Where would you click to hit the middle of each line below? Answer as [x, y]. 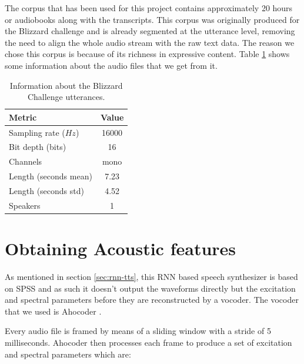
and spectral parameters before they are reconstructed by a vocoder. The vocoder [152, 300]
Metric [23, 117]
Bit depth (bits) [38, 147]
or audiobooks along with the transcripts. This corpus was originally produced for [152, 19]
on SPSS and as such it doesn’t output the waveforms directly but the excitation [150, 288]
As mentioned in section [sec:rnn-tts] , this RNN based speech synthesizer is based [151, 277]
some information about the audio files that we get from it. [111, 65]
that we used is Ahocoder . [53, 311]
